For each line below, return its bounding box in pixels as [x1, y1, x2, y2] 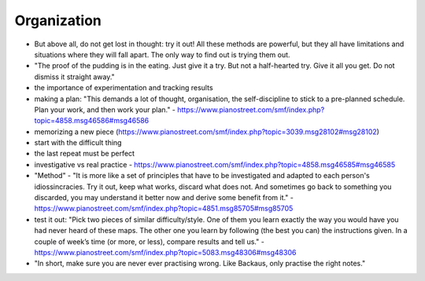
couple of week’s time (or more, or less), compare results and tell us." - [34, 236, 265, 246]
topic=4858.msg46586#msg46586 [34, 116, 150, 126]
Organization [14, 12, 102, 29]
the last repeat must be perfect [34, 149, 135, 159]
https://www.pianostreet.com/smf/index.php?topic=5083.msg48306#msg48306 [34, 247, 297, 257]
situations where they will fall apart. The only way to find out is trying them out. [34, 49, 290, 59]
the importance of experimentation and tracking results [34, 83, 213, 93]
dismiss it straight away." [34, 71, 116, 82]
